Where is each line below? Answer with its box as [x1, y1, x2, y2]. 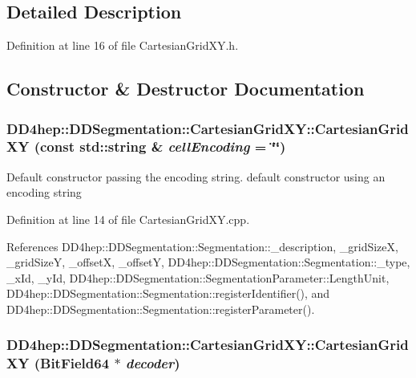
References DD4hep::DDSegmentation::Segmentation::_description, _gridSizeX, [6, 238, 398, 254]
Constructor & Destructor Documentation [6, 76, 365, 101]
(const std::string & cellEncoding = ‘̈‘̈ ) [34, 136, 286, 156]
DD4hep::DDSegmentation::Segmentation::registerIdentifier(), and [6, 285, 330, 302]
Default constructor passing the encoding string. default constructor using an [6, 168, 386, 185]
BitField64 [40, 353, 110, 373]
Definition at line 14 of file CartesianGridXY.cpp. [6, 210, 250, 227]
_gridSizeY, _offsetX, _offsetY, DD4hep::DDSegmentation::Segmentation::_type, [6, 254, 410, 270]
